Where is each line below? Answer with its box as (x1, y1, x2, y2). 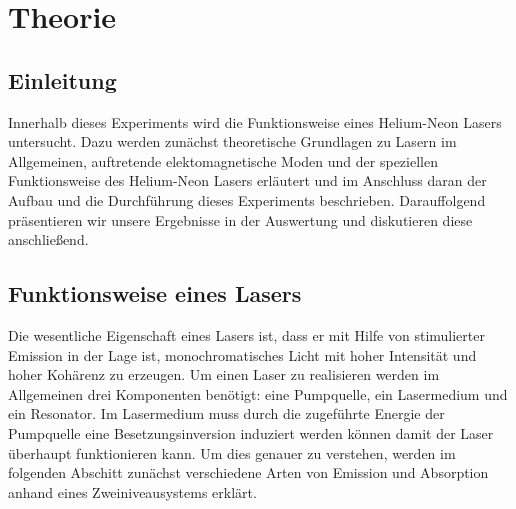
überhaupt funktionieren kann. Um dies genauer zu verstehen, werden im (8, 442, 456, 463)
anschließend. (8, 229, 89, 250)
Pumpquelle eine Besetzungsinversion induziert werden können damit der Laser (8, 422, 494, 443)
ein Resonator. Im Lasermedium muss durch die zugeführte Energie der (8, 403, 445, 424)
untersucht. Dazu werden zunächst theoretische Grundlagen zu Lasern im (8, 131, 457, 152)
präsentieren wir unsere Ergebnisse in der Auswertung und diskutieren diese (8, 209, 473, 230)
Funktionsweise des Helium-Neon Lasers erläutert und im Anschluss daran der (8, 170, 487, 191)
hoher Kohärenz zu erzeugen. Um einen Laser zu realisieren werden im (8, 364, 440, 385)
